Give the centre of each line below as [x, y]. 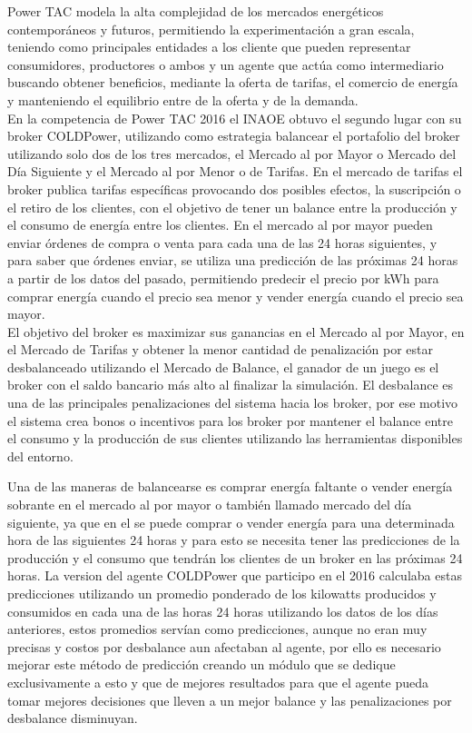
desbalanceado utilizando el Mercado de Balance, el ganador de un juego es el [223, 366]
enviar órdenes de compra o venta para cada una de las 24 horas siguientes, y [222, 242]
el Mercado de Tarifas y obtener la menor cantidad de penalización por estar [220, 349]
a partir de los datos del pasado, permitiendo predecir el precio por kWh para [223, 277]
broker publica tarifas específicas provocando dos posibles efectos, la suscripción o [234, 188]
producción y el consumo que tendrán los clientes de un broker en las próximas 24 [235, 557]
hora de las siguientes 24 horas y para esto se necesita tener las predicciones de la [234, 540]
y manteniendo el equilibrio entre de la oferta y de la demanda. [183, 99]
